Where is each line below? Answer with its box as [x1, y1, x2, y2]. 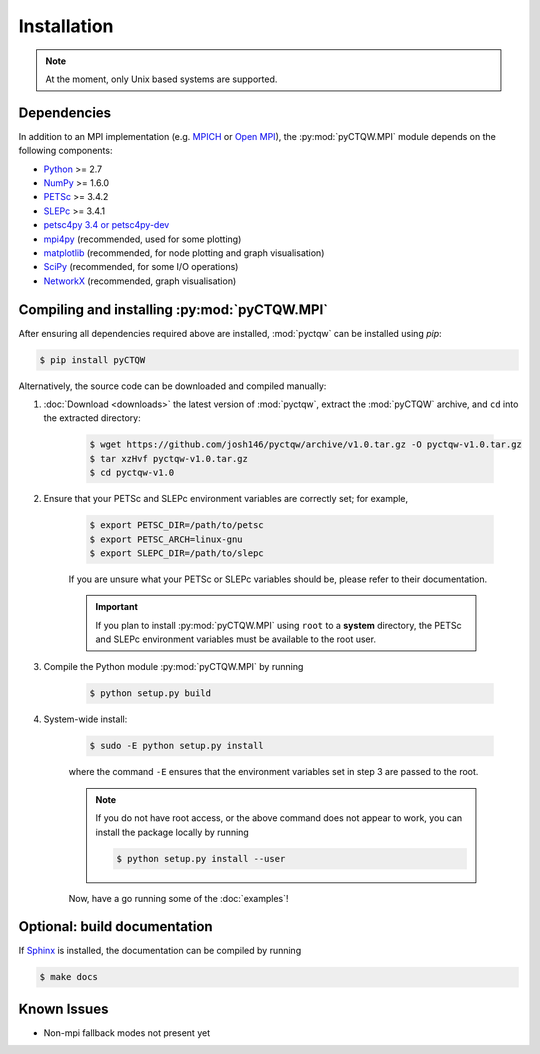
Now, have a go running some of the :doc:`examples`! [68, 892, 289, 904]
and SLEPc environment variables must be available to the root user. [95, 633, 377, 645]
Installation [18, 15, 114, 37]
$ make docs [39, 971, 99, 983]
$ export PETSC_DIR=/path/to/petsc [89, 520, 264, 531]
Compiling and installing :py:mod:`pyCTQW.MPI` [18, 301, 329, 318]
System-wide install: [43, 713, 128, 725]
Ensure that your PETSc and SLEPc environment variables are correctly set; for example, [43, 493, 409, 505]
